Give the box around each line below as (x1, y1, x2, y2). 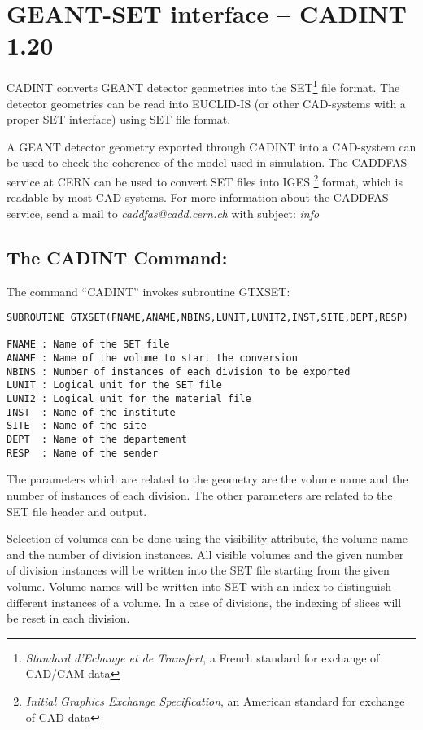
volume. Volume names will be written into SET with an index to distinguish (7, 577, 391, 594)
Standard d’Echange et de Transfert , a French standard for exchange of (25, 649, 380, 666)
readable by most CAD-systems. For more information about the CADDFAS (7, 189, 389, 206)
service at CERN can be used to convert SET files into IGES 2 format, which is (7, 170, 403, 190)
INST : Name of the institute (7, 406, 176, 418)
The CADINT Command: (7, 244, 228, 269)
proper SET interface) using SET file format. (7, 111, 231, 128)
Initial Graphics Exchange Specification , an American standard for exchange (25, 692, 405, 709)
